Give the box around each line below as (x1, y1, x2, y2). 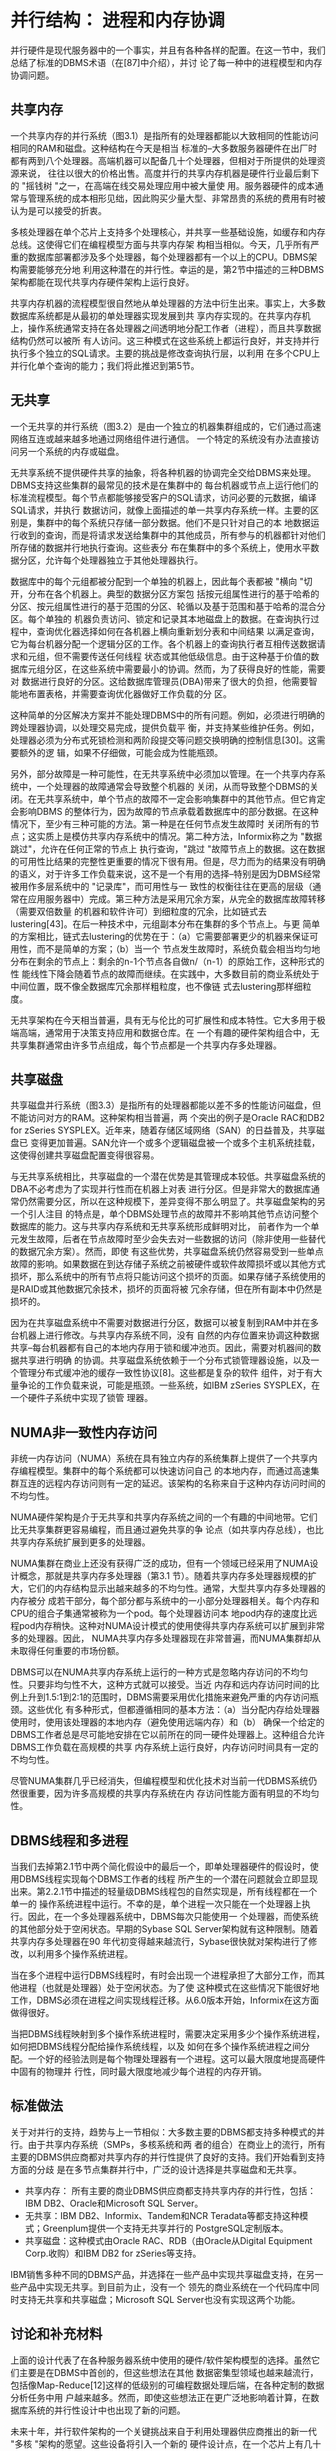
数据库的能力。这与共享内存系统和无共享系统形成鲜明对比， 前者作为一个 (10, 1221, 311, 1233)
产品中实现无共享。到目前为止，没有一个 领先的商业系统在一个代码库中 (18, 2281, 311, 2293)
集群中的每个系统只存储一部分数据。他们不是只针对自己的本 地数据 (36, 516, 311, 528)
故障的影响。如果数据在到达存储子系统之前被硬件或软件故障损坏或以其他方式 (10, 1258, 326, 1270)
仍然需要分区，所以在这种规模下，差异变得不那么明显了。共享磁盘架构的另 (18, 1196, 326, 1208)
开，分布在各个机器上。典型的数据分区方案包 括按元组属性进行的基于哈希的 (10, 587, 320, 600)
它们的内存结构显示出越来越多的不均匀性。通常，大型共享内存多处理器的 (27, 1582, 326, 1595)
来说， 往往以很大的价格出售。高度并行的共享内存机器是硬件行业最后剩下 (18, 167, 320, 179)
